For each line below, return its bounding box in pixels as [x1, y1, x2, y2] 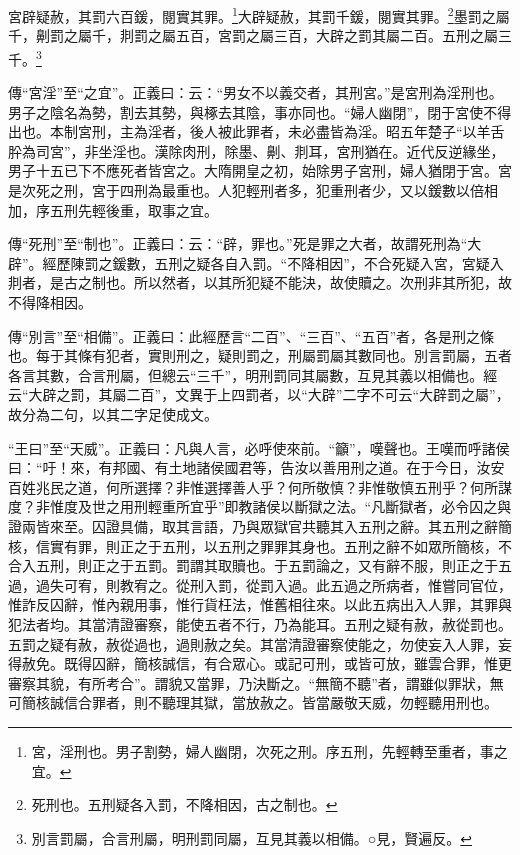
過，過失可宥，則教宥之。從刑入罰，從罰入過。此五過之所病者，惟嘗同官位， [8, 574, 512, 595]
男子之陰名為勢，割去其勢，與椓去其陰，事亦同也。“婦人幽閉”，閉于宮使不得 [8, 101, 512, 122]
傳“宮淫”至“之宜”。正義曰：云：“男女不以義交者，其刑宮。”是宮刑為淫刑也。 [8, 82, 503, 103]
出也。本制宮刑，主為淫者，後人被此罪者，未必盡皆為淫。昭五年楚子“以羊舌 [8, 121, 505, 142]
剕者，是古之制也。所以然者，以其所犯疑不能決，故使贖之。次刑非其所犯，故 [8, 272, 512, 293]
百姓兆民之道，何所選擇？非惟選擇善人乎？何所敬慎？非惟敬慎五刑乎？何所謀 [8, 476, 512, 497]
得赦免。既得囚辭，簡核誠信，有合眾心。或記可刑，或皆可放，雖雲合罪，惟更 [8, 653, 512, 674]
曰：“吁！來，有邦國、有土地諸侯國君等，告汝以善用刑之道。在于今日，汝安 [8, 457, 505, 478]
